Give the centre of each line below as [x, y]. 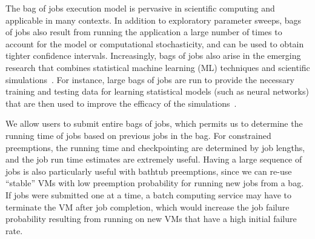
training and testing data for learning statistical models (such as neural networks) [157, 91]
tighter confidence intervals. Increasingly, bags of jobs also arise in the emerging [153, 56]
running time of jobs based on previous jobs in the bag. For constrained [138, 135]
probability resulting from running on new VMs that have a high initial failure [151, 219]
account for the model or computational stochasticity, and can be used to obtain [155, 43]
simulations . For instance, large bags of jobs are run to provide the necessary [150, 79]
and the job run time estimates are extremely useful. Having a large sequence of [154, 159]
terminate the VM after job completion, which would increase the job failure [148, 207]
